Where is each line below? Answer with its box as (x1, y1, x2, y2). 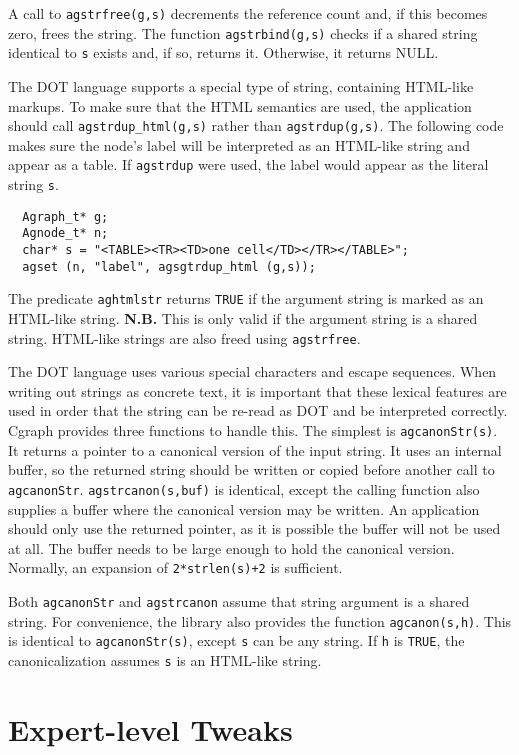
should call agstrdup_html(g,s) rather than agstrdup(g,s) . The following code (8, 115, 504, 136)
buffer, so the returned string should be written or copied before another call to (8, 459, 495, 480)
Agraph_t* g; (22, 209, 109, 224)
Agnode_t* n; (22, 226, 109, 241)
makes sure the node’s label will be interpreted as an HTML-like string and (8, 134, 470, 155)
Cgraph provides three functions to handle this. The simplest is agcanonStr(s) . (8, 420, 498, 441)
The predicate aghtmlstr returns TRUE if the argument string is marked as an (8, 288, 484, 309)
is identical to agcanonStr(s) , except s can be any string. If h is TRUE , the (8, 630, 465, 651)
